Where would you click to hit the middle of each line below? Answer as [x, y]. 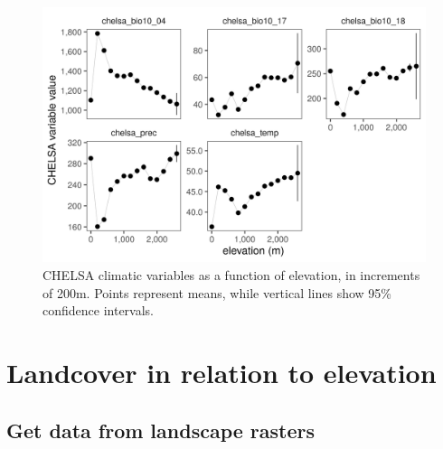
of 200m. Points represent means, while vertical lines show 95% [217, 292]
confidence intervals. [99, 310]
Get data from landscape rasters [161, 430]
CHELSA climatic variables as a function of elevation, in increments [231, 274]
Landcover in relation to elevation [221, 372]
